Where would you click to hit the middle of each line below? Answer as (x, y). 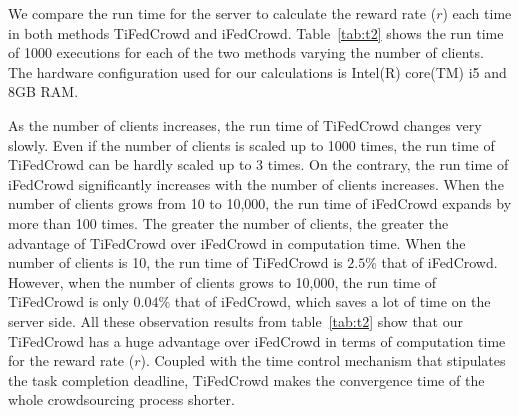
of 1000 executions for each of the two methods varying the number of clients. (246, 52)
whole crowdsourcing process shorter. (121, 399)
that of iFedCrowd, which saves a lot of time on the (332, 301)
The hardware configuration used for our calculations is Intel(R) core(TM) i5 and (257, 71)
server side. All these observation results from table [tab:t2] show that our (235, 320)
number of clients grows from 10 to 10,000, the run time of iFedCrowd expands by (260, 203)
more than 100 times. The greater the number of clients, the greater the (228, 222)
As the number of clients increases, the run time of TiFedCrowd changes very (245, 124)
